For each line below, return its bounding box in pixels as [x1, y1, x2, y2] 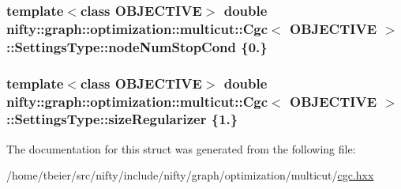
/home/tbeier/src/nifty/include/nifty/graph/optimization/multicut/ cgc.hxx [6, 167, 374, 183]
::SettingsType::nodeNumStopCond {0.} [6, 36, 268, 56]
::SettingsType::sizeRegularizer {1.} [6, 109, 238, 129]
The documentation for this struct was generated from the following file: [6, 140, 356, 157]
